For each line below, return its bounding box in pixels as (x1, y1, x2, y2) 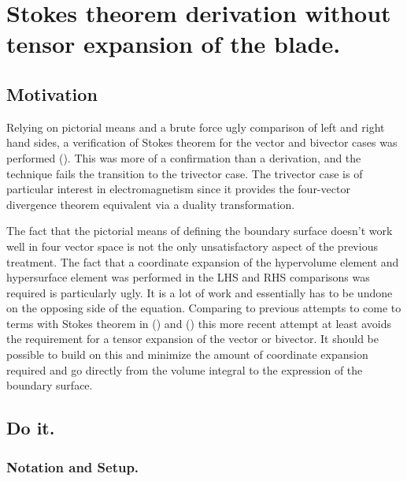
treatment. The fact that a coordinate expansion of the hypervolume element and (6, 253, 399, 270)
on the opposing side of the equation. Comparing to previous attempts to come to (6, 300, 401, 316)
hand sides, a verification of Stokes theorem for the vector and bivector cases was (6, 134, 398, 151)
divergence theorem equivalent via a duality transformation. (6, 196, 295, 212)
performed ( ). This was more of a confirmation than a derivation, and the (6, 149, 361, 166)
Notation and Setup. (6, 457, 139, 476)
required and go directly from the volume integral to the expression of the (6, 361, 363, 378)
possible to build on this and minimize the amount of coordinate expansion (6, 346, 368, 363)
